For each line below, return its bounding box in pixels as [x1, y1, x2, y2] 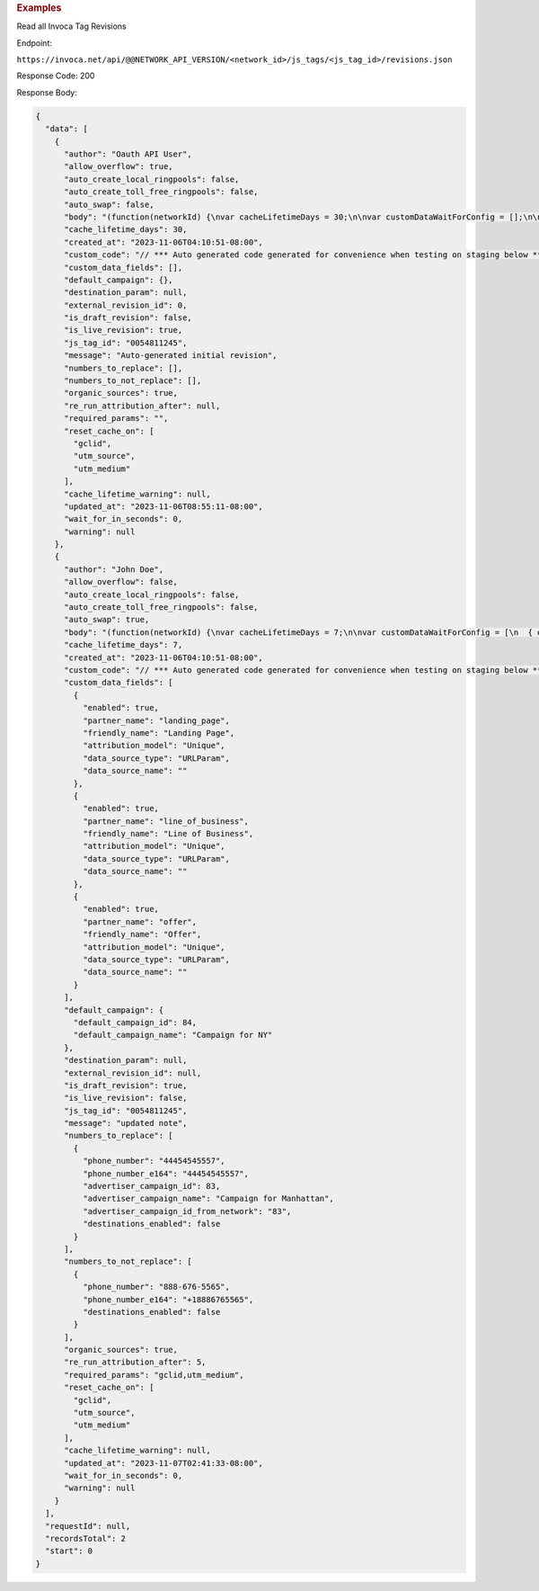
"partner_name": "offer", [82, 916, 198, 926]
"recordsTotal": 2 [45, 1533, 126, 1543]
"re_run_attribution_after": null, [64, 400, 221, 411]
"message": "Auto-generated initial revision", [64, 351, 278, 361]
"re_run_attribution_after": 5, [64, 1357, 207, 1367]
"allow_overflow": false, [64, 577, 179, 587]
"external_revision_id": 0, [64, 299, 188, 310]
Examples [16, 2, 62, 13]
